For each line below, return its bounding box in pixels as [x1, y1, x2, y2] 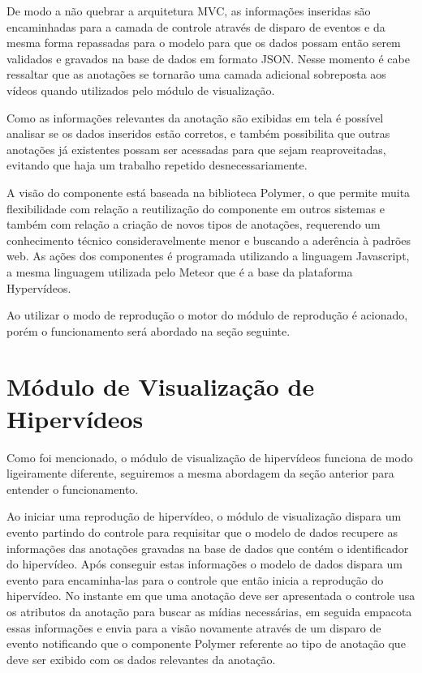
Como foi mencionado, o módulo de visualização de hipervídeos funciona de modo [6, 448, 413, 465]
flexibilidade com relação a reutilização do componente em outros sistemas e [6, 199, 385, 216]
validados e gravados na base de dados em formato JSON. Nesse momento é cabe [6, 49, 410, 66]
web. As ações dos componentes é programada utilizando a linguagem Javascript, [6, 247, 410, 264]
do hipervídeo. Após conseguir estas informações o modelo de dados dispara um [6, 555, 403, 572]
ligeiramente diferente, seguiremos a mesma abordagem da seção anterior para [6, 465, 394, 482]
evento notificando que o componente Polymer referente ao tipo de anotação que [6, 635, 406, 652]
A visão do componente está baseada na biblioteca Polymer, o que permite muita [6, 183, 411, 200]
